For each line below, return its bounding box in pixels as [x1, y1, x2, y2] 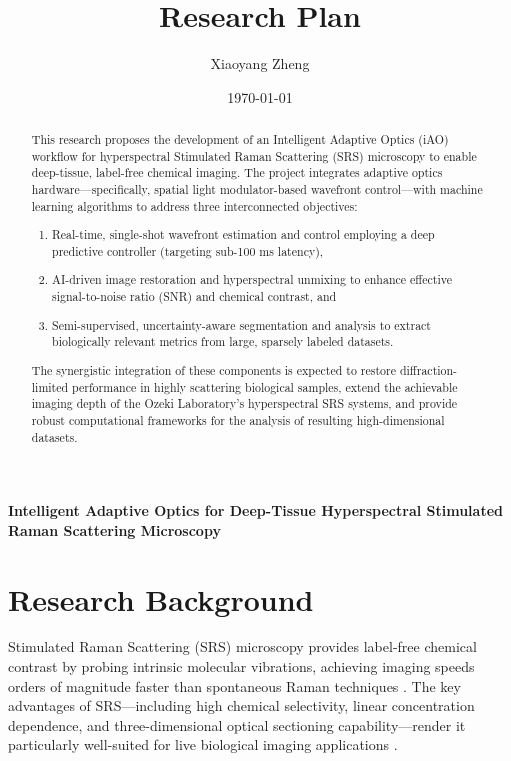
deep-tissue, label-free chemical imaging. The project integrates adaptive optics [31, 164, 443, 181]
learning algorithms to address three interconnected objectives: [31, 197, 358, 214]
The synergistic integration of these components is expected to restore [31, 361, 396, 378]
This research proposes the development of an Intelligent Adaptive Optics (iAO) [31, 131, 449, 148]
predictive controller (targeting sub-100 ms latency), [52, 242, 324, 259]
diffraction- [399, 361, 458, 378]
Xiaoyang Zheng [210, 53, 310, 74]
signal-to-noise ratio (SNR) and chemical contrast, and [52, 288, 337, 305]
